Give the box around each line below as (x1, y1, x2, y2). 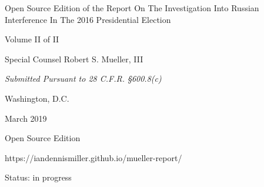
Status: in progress (5, 171, 72, 183)
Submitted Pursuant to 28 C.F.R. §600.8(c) (5, 72, 162, 85)
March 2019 (5, 112, 47, 124)
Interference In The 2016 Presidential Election (5, 13, 171, 25)
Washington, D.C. (5, 92, 69, 104)
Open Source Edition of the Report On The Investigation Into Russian (5, 2, 259, 14)
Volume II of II (5, 33, 59, 45)
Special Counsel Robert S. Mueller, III (5, 52, 143, 65)
